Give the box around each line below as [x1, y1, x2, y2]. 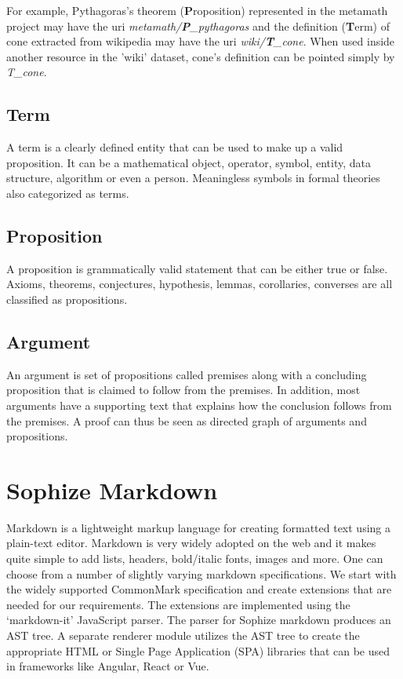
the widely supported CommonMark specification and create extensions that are [6, 581, 392, 597]
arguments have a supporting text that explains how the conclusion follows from [6, 396, 392, 413]
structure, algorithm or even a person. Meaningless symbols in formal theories [6, 170, 380, 186]
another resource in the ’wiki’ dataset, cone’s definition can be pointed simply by [6, 48, 395, 64]
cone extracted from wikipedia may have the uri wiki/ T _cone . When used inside [6, 33, 395, 49]
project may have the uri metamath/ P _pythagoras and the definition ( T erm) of [6, 17, 390, 34]
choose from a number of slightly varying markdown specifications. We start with [6, 565, 397, 582]
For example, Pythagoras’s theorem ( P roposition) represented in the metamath [6, 2, 388, 18]
